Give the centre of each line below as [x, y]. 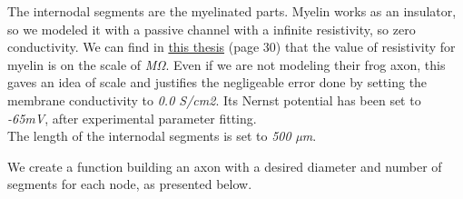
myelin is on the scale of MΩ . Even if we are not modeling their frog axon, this [227, 64]
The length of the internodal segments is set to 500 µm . [162, 136]
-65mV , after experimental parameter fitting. [132, 118]
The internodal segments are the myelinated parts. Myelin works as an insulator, [232, 11]
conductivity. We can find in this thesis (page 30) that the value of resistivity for [231, 47]
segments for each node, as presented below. [130, 184]
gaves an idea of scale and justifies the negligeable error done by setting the [217, 82]
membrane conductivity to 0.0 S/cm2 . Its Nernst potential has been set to [214, 99]
